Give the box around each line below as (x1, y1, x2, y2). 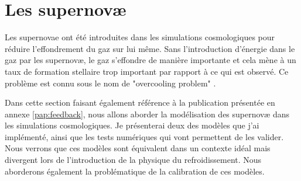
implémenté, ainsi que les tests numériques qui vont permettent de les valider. (5, 130, 284, 142)
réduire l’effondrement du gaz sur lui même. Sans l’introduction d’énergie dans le (5, 42, 295, 54)
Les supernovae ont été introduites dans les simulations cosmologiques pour (5, 31, 275, 43)
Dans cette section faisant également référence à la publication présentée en (5, 96, 275, 109)
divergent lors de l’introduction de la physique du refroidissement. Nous (5, 154, 262, 166)
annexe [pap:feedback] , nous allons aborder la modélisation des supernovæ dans (5, 107, 289, 120)
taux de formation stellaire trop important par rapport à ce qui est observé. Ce (5, 65, 289, 77)
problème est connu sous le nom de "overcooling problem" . (5, 76, 216, 89)
